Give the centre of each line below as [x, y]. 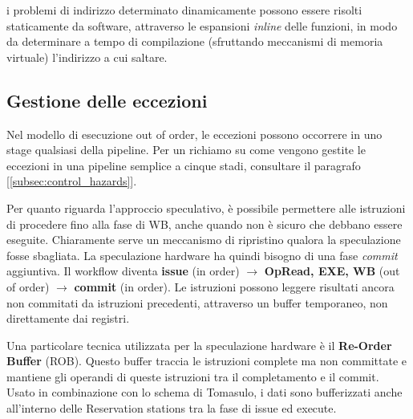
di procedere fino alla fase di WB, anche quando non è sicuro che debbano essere [204, 224]
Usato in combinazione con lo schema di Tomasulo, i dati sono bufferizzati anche [204, 392]
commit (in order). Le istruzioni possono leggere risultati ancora [234, 286]
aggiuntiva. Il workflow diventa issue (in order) [123, 271]
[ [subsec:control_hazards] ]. [72, 181]
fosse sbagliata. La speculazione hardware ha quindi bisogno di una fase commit [202, 255]
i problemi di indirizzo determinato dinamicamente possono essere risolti [184, 10]
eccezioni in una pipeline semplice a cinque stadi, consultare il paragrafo [184, 165]
